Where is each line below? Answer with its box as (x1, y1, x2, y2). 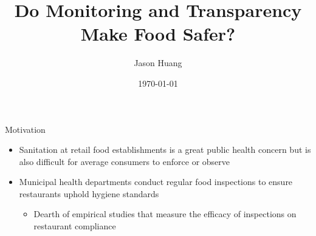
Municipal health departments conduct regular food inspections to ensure (19, 175, 293, 188)
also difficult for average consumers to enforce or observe (19, 155, 230, 167)
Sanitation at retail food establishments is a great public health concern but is (19, 143, 311, 156)
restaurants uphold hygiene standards (19, 187, 159, 200)
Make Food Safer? (80, 21, 236, 46)
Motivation (5, 123, 46, 135)
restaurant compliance (33, 220, 116, 232)
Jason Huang (134, 56, 182, 69)
